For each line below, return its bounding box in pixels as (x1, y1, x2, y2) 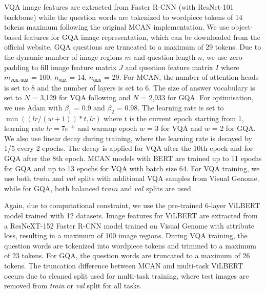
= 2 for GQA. (212, 123, 256, 133)
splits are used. (146, 183, 193, 193)
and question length (133, 51, 196, 62)
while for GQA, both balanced (4, 183, 99, 193)
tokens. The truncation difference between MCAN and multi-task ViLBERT (4, 260, 243, 270)
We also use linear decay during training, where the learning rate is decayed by (4, 132, 252, 143)
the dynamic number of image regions (4, 51, 122, 62)
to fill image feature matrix (31, 61, 117, 72)
